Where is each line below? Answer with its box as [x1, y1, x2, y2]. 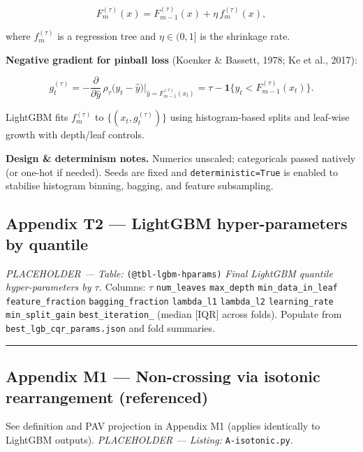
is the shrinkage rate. [200, 29, 290, 43]
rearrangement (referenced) [6, 386, 209, 407]
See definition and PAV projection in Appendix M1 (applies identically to [6, 418, 320, 433]
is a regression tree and [57, 29, 156, 43]
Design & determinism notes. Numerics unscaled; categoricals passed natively [6, 151, 356, 166]
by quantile [6, 233, 89, 254]
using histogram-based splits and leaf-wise [170, 110, 350, 124]
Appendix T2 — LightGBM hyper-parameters [6, 212, 348, 234]
